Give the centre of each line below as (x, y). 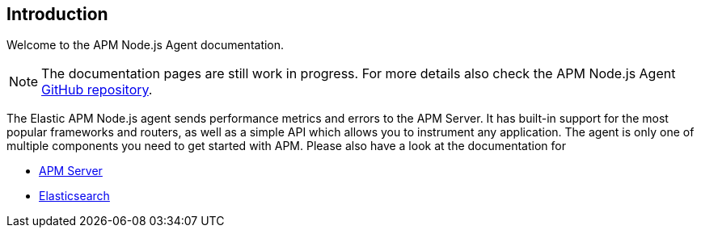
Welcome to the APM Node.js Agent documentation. (146, 45)
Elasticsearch (74, 196)
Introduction (57, 14)
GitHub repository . (97, 90)
